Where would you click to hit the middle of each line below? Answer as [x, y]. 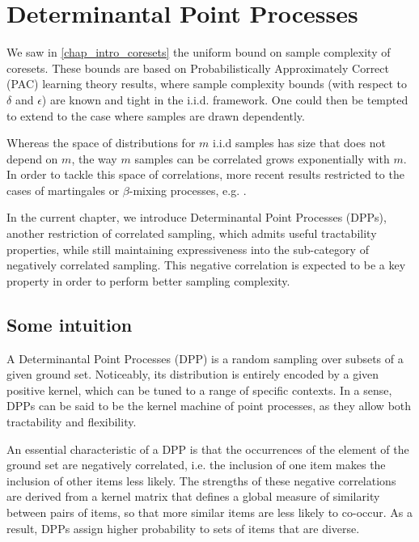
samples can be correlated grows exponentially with [262, 158]
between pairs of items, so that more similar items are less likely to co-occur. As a [209, 512]
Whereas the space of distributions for [101, 143]
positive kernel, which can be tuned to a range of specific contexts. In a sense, [199, 390]
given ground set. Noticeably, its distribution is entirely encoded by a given [193, 374]
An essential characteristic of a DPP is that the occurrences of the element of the [208, 449]
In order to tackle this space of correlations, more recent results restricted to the [205, 174]
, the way [94, 158]
